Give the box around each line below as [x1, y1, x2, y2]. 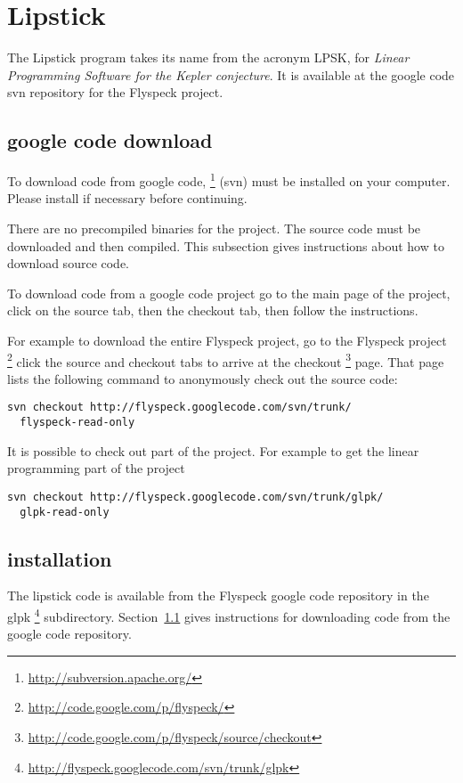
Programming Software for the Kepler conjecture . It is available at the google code [7, 65, 455, 84]
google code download [7, 126, 213, 154]
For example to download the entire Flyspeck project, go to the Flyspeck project [7, 330, 447, 349]
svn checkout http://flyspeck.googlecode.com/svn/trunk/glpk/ [7, 490, 384, 503]
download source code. [7, 254, 130, 273]
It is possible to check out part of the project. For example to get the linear [7, 441, 419, 460]
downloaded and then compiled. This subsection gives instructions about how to [7, 236, 444, 255]
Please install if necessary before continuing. [7, 189, 248, 208]
